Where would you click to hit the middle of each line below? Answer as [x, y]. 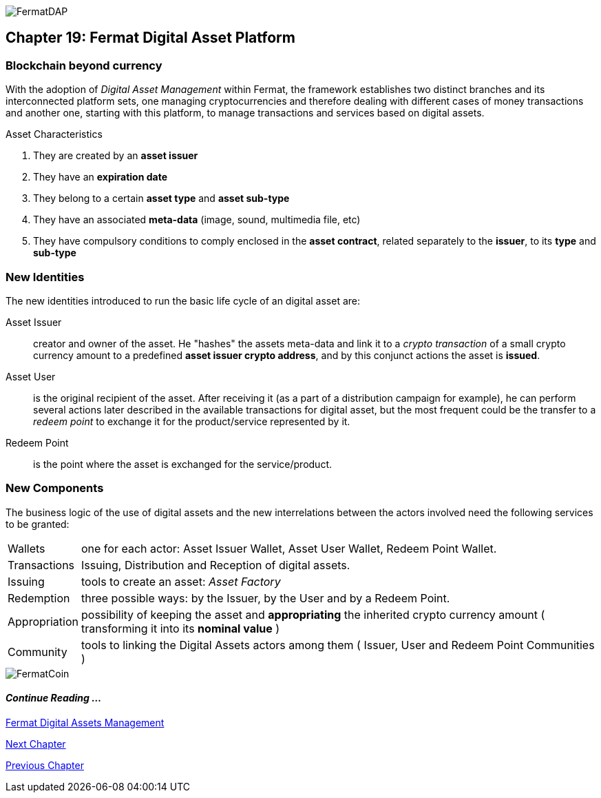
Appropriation [43, 621]
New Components [55, 488]
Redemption [39, 598]
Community [38, 652]
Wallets [27, 548]
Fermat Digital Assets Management [85, 722]
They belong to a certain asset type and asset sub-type [161, 198]
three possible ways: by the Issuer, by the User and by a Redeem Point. [265, 598]
